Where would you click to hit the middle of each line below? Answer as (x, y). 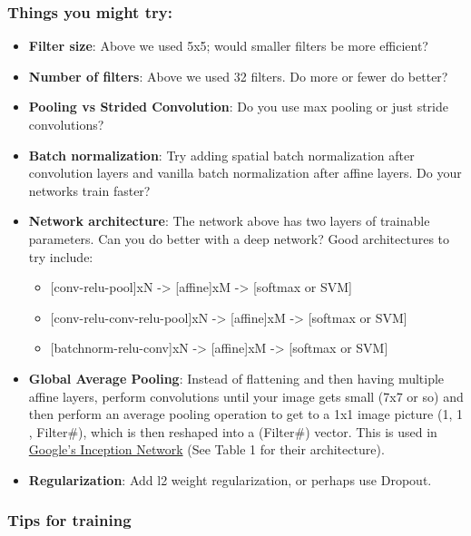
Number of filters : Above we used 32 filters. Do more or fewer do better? (238, 76)
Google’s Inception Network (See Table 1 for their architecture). (206, 449)
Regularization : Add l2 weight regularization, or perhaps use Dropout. (230, 479)
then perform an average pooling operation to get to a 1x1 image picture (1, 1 (245, 414)
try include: (61, 256)
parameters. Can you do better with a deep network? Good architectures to (239, 238)
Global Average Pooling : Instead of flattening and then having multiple (236, 378)
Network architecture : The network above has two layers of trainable (229, 221)
